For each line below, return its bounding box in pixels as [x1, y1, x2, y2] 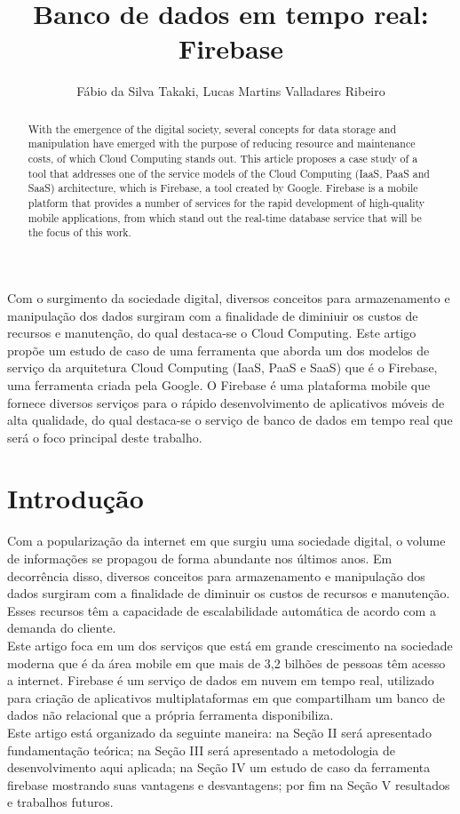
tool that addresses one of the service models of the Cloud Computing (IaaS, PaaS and [28, 165, 430, 180]
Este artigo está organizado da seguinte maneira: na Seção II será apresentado [7, 722, 432, 741]
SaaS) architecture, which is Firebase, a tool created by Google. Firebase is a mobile [28, 180, 418, 196]
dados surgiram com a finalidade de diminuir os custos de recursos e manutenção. [7, 584, 450, 603]
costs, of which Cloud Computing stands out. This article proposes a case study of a [28, 151, 418, 166]
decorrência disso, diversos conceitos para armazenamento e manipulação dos [7, 566, 425, 585]
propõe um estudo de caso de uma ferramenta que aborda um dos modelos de [7, 340, 430, 359]
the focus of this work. [28, 225, 131, 240]
